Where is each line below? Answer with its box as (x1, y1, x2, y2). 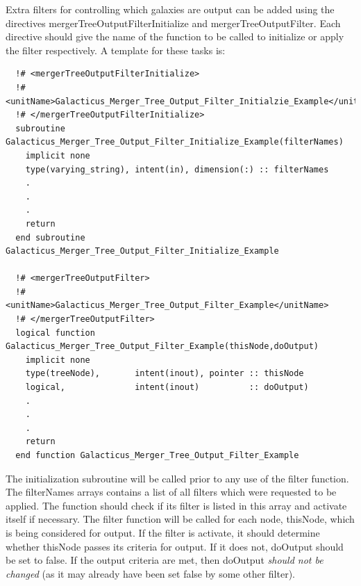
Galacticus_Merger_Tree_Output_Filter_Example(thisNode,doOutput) (6, 341, 319, 352)
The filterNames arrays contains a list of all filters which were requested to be (6, 485, 337, 499)
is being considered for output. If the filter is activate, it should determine (6, 525, 320, 539)
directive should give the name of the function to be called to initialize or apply (6, 29, 344, 44)
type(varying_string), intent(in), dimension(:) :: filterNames (25, 164, 329, 174)
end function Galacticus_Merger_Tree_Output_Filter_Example (15, 450, 299, 460)
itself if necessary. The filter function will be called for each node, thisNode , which (6, 512, 355, 526)
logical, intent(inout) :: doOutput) (25, 382, 309, 393)
